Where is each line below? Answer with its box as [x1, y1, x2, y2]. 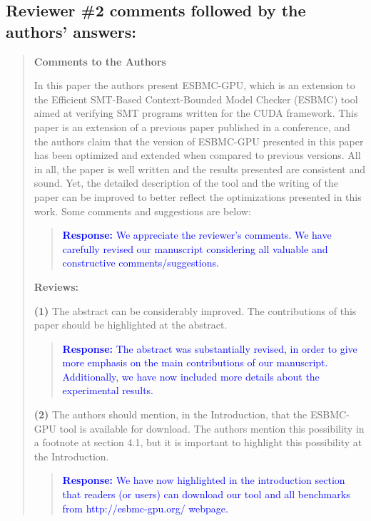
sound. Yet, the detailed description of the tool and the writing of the [34, 175, 338, 190]
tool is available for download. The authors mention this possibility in [59, 421, 365, 435]
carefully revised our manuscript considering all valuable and [62, 241, 328, 256]
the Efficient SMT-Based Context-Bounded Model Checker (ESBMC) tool [34, 91, 358, 106]
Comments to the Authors [34, 53, 166, 68]
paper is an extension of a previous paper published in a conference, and [34, 119, 350, 134]
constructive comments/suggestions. [62, 255, 219, 270]
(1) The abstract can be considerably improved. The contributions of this [34, 303, 357, 318]
